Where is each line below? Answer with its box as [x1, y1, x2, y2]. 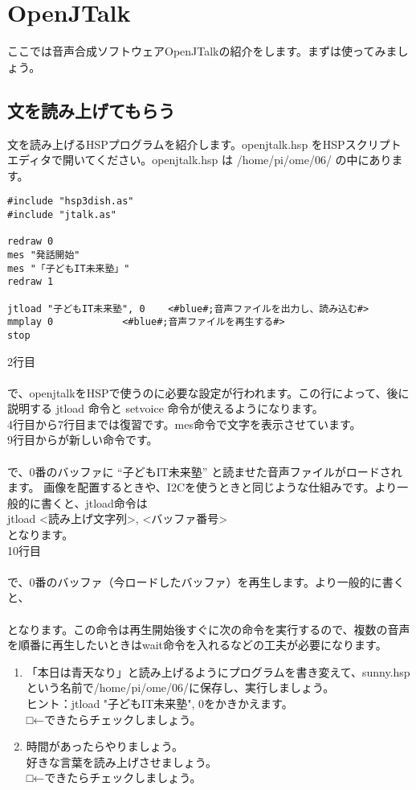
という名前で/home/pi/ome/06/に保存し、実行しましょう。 [26, 679, 335, 696]
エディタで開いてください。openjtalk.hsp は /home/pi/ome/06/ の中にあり [7, 151, 392, 168]
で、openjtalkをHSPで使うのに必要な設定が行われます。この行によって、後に [7, 384, 410, 401]
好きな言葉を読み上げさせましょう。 [26, 753, 217, 770]
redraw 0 [7, 236, 54, 248]
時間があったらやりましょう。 [26, 738, 183, 755]
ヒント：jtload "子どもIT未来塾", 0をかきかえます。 [26, 694, 293, 711]
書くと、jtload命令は [40, 494, 148, 511]
